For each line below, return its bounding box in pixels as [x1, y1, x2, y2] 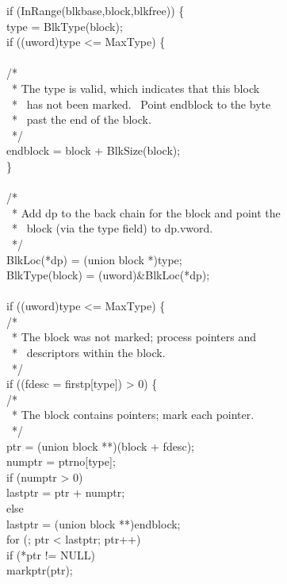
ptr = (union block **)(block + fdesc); [6, 437, 194, 454]
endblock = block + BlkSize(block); [6, 142, 181, 159]
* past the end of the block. [11, 111, 151, 128]
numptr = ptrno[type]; [6, 453, 116, 470]
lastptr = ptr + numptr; [6, 484, 125, 501]
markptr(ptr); [6, 562, 73, 578]
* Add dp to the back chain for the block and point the [11, 204, 281, 221]
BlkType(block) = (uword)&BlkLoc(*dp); [6, 267, 210, 283]
